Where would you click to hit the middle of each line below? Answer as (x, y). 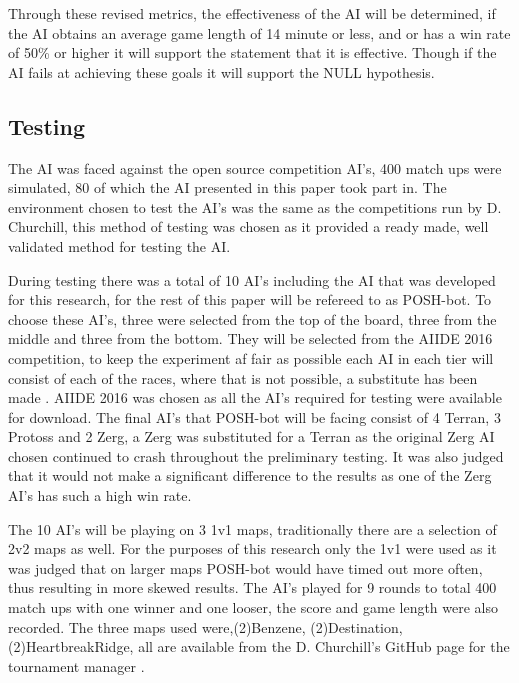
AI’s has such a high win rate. (100, 495)
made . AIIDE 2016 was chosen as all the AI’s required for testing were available (255, 397)
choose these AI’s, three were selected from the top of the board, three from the (252, 318)
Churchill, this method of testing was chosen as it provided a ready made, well (248, 226)
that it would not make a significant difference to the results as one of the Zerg (250, 475)
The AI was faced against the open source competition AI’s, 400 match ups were (255, 167)
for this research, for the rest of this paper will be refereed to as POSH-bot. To (250, 299)
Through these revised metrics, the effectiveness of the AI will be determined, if (252, 13)
